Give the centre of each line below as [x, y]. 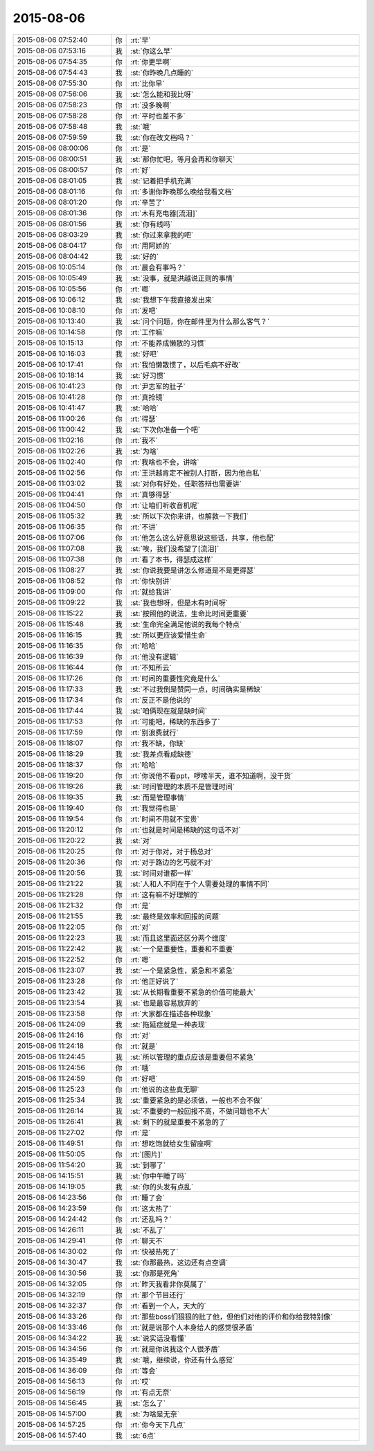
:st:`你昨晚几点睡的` [162, 73]
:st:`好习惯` [148, 375]
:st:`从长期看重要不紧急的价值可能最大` [193, 992]
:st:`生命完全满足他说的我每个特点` [186, 624]
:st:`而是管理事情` [159, 797]
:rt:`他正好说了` [155, 981]
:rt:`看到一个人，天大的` [169, 1306]
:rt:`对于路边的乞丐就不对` [172, 862]
